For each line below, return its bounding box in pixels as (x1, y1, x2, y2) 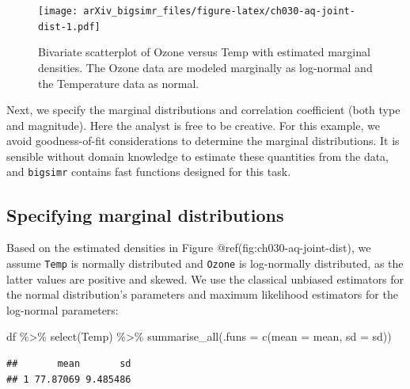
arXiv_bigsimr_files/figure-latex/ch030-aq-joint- (83, 6, 355, 17)
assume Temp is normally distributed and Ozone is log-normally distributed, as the (6, 254, 404, 271)
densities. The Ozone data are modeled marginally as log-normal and (38, 59, 373, 75)
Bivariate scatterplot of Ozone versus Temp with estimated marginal (38, 44, 370, 60)
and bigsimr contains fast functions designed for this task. (6, 163, 291, 180)
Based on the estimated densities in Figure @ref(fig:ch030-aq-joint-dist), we (6, 239, 371, 256)
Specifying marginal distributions (6, 202, 284, 227)
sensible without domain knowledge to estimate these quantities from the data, (6, 147, 389, 164)
